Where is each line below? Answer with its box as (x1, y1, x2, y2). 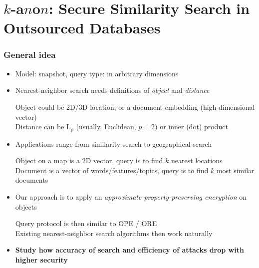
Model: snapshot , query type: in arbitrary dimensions (15, 68, 179, 78)
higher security (15, 254, 68, 265)
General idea (3, 48, 56, 61)
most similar (216, 165, 255, 175)
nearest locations (171, 155, 223, 166)
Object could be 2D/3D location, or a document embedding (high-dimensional (15, 101, 255, 112)
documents (15, 175, 48, 185)
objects (15, 201, 37, 212)
